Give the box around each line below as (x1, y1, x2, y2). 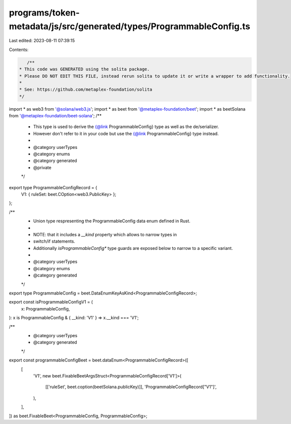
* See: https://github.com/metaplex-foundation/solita (19, 87, 152, 92)
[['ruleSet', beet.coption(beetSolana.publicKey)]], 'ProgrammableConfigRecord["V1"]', (45, 384, 217, 390)
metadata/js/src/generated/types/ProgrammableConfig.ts (9, 21, 251, 32)
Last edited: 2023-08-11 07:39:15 (9, 38, 75, 44)
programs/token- (9, 7, 80, 18)
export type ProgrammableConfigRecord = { (9, 184, 97, 190)
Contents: (9, 47, 29, 52)
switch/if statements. (33, 238, 75, 245)
